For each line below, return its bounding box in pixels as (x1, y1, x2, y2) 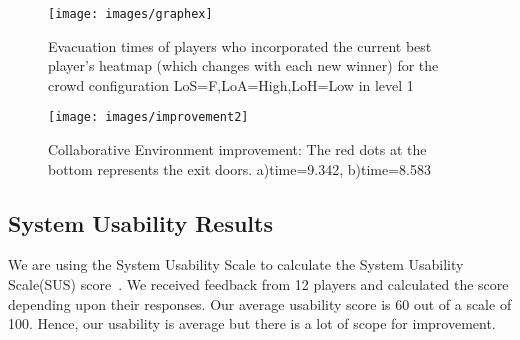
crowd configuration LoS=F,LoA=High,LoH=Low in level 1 (48, 74, 414, 95)
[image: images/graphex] (48, 7, 213, 21)
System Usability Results (8, 207, 273, 238)
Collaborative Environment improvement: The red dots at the (48, 139, 427, 160)
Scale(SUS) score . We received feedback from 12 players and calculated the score (8, 274, 509, 295)
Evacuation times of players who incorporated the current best (48, 35, 432, 56)
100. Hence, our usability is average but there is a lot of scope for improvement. (8, 313, 496, 334)
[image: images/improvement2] (48, 110, 249, 125)
